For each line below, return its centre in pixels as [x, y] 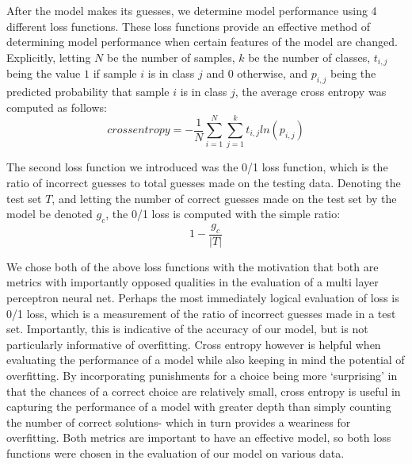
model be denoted [50, 214]
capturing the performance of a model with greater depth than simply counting [199, 406]
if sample [115, 73]
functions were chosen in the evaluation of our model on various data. [175, 452]
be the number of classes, [309, 57]
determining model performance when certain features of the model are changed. [202, 42]
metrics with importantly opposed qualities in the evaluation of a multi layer [193, 282]
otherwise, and [273, 73]
